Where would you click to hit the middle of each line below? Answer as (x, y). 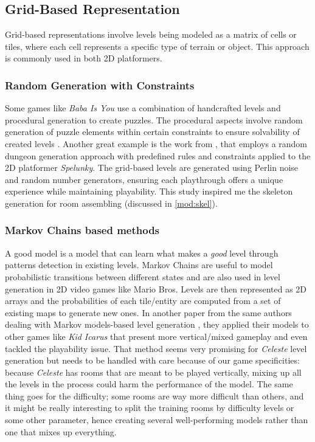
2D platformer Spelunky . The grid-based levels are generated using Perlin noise (152, 167)
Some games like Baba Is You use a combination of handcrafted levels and (143, 108)
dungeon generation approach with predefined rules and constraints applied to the (158, 155)
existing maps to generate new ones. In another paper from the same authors (148, 312)
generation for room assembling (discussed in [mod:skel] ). (111, 203)
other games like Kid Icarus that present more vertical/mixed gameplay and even (156, 336)
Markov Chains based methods (82, 230)
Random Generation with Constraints (100, 85)
